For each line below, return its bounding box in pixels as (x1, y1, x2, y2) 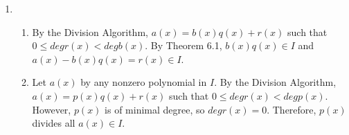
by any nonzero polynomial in (80, 75, 207, 89)
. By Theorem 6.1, (145, 38, 222, 53)
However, (32, 102, 71, 116)
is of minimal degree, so (105, 102, 205, 116)
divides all (32, 116, 75, 130)
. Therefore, (267, 102, 316, 116)
